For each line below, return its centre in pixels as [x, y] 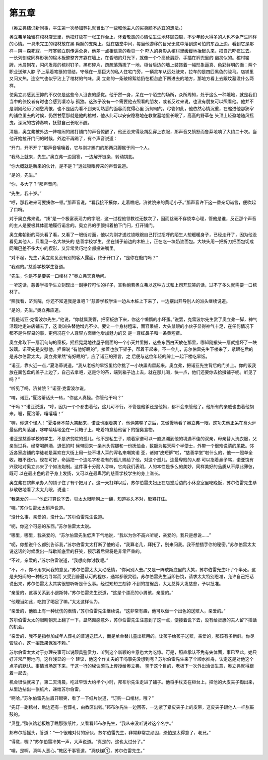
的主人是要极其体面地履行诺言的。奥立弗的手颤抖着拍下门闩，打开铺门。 [83, 226]
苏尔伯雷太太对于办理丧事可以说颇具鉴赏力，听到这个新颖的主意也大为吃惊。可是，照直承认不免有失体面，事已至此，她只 [133, 652]
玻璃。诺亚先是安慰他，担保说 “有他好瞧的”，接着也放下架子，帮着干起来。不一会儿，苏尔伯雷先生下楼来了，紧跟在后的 [131, 349]
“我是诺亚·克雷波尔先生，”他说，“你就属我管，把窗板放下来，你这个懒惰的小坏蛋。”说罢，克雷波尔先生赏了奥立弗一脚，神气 [133, 319]
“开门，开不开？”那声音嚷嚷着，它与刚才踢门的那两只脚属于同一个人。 [81, 148]
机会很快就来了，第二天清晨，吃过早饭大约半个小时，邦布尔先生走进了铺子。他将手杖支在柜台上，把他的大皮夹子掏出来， [133, 682]
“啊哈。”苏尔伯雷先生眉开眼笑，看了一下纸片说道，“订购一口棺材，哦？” [81, 698]
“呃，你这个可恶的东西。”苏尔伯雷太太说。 [51, 526]
